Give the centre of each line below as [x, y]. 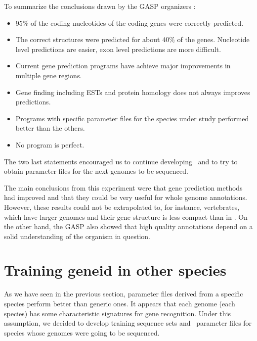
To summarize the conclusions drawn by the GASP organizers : [100, 6]
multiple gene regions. [49, 75]
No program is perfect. [50, 144]
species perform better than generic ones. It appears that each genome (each [120, 303]
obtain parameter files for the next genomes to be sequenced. [96, 171]
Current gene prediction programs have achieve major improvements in [123, 66]
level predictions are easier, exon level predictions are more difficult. [118, 49]
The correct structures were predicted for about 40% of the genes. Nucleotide [132, 39]
